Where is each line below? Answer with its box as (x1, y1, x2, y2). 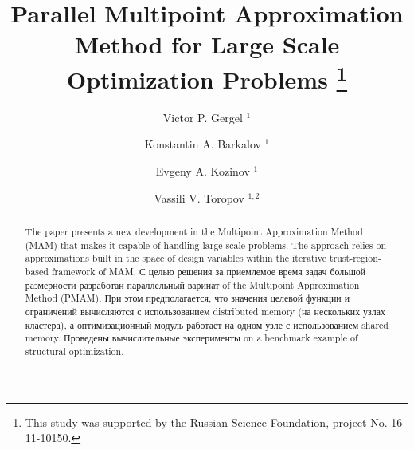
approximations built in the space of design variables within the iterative (25, 251, 327, 265)
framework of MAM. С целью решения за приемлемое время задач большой (51, 264, 366, 278)
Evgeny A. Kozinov (155, 163, 250, 180)
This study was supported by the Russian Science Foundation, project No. (25, 413, 388, 430)
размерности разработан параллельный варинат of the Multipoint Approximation (25, 278, 360, 291)
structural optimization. (25, 344, 124, 357)
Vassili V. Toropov (154, 189, 244, 206)
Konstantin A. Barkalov (144, 136, 261, 152)
